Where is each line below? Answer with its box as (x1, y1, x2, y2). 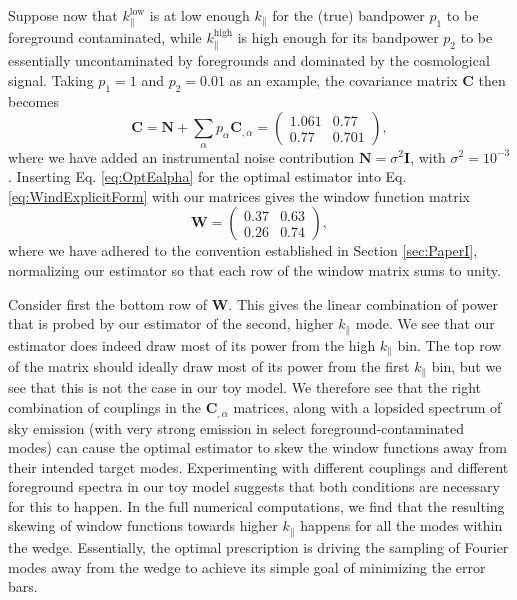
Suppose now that (8, 5, 118, 25)
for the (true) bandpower (272, 5, 425, 25)
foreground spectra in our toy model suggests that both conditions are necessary (8, 476, 500, 497)
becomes (8, 90, 60, 111)
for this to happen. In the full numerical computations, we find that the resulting (8, 495, 505, 516)
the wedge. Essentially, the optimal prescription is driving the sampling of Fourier (8, 536, 509, 557)
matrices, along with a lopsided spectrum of (233, 397, 502, 418)
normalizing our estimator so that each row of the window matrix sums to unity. (8, 259, 501, 280)
